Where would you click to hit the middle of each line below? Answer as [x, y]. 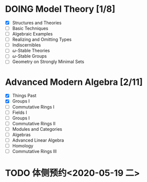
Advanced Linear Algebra [38, 140]
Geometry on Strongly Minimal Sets [48, 62]
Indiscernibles [26, 45]
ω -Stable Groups [29, 56]
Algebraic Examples [32, 34]
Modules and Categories [37, 129]
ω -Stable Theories [31, 51]
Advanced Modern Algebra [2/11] [74, 82]
